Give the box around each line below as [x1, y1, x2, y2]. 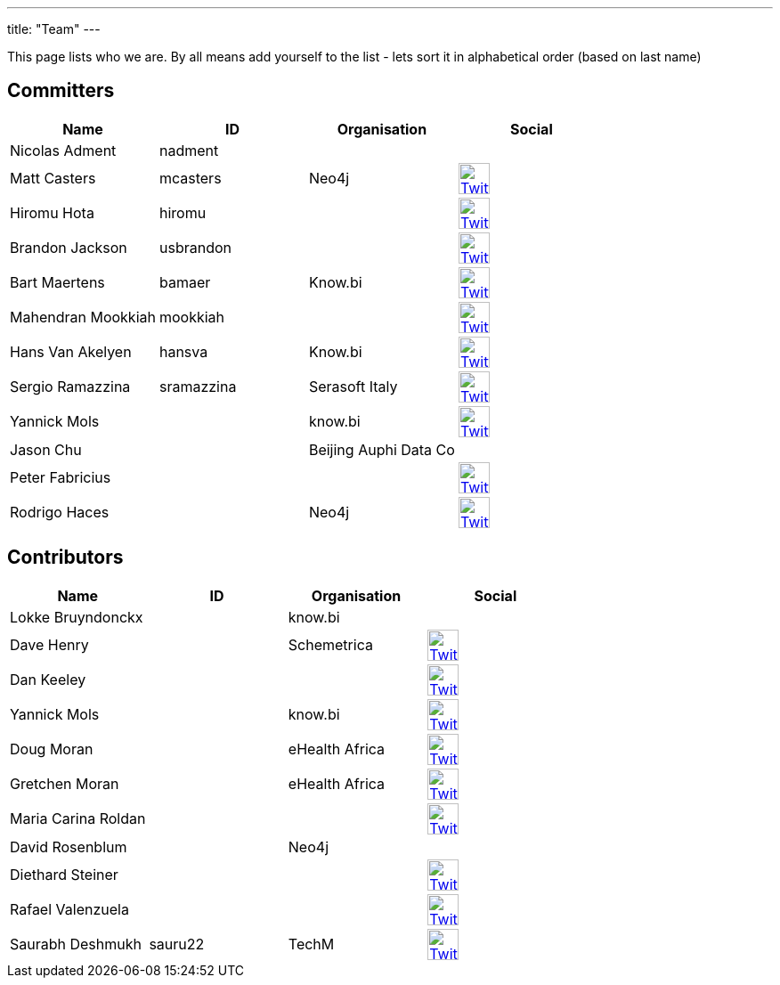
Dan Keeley [10, 671, 86, 689]
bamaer [158, 273, 211, 292]
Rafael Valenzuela [10, 900, 129, 919]
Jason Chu [10, 440, 82, 459]
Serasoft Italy [308, 378, 398, 396]
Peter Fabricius [10, 468, 111, 487]
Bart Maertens [10, 273, 105, 292]
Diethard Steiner [10, 866, 118, 884]
